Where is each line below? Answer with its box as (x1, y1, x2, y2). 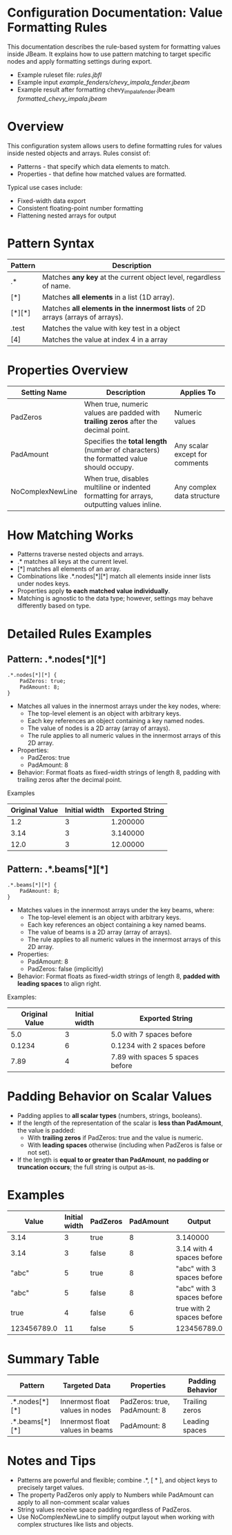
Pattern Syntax (7, 236, 95, 251)
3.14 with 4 (175, 1244, 213, 1254)
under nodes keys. (17, 580, 70, 588)
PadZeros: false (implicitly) (27, 965, 104, 973)
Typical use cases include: (7, 183, 83, 191)
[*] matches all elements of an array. (17, 565, 122, 573)
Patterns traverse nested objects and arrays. (17, 550, 144, 558)
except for (174, 449, 208, 459)
